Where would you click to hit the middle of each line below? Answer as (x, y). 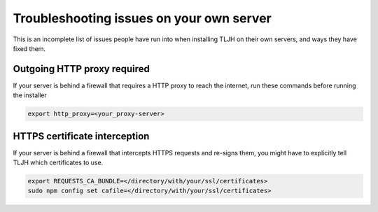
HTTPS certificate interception (81, 136)
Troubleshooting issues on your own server (142, 18)
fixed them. (29, 48)
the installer (30, 95)
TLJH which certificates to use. (58, 163)
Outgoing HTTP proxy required (82, 69)
